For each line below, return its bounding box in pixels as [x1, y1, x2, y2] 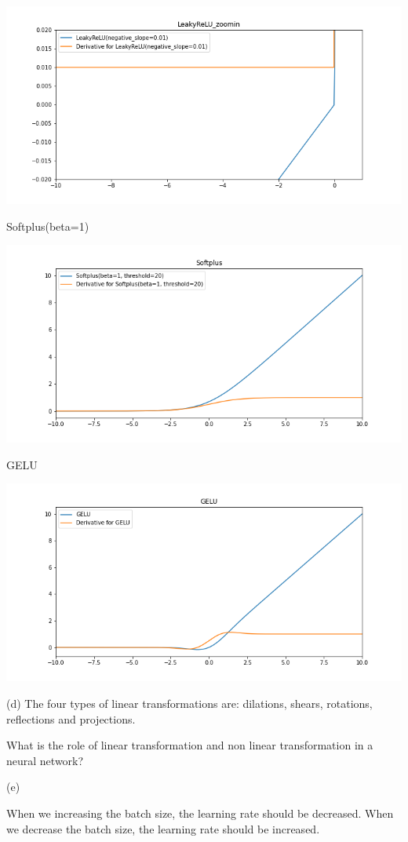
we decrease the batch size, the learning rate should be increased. [6, 820, 320, 837]
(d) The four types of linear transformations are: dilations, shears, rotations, [6, 694, 373, 711]
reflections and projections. [6, 710, 136, 727]
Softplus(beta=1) [6, 217, 89, 234]
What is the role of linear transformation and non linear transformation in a [6, 737, 373, 753]
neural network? [6, 752, 84, 768]
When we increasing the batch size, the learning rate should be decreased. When [6, 804, 394, 821]
